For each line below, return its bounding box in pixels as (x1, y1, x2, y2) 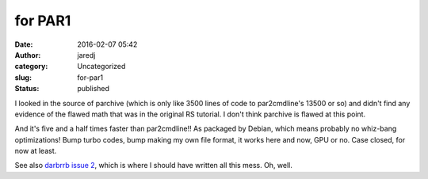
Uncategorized (77, 62, 126, 71)
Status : (14, 84, 40, 93)
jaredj (77, 50, 96, 59)
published (77, 84, 110, 93)
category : (14, 62, 48, 71)
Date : (14, 40, 33, 49)
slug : (14, 72, 32, 82)
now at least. (14, 147, 57, 156)
